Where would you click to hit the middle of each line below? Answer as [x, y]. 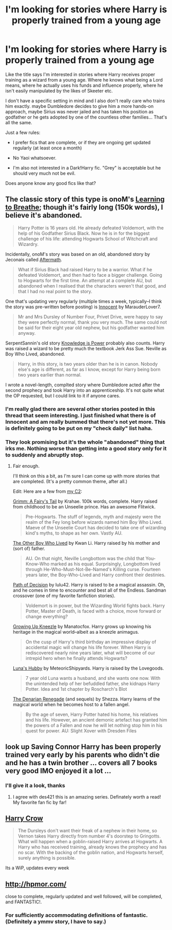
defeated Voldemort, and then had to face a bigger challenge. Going [90, 275]
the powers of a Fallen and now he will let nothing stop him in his [94, 725]
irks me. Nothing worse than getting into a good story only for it [86, 448]
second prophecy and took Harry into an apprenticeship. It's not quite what [85, 390]
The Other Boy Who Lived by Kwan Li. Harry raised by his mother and [86, 543]
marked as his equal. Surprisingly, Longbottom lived [106, 564]
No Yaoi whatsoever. [34, 158]
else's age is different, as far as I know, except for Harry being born [89, 369]
